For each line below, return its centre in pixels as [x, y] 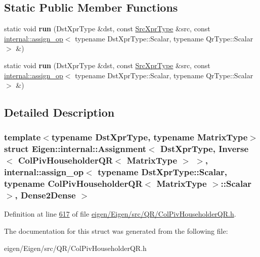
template [23, 137]
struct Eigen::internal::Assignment [75, 149]
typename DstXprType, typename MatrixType [149, 137]
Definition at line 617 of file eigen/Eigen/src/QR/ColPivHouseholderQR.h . [120, 214]
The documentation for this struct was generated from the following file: [116, 230]
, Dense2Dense [45, 195]
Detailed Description [59, 112]
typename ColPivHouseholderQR [73, 184]
